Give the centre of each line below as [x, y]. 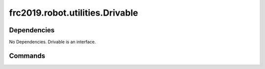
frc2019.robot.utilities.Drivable [74, 13]
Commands [27, 56]
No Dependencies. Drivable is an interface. [53, 42]
